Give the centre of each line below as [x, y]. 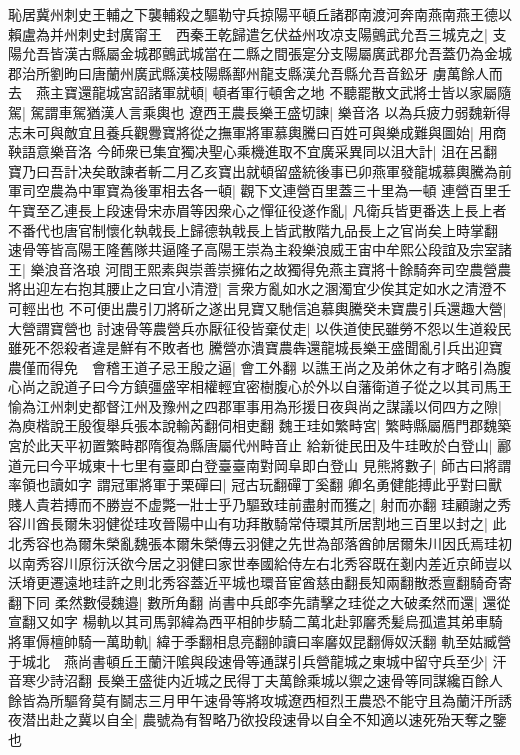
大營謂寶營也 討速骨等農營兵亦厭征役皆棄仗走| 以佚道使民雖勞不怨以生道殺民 [260, 327]
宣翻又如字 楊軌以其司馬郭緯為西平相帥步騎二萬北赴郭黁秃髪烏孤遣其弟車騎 [255, 621]
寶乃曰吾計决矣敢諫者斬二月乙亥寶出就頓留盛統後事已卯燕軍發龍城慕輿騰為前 [260, 170]
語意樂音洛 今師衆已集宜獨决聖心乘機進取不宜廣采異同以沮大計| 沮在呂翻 [259, 151]
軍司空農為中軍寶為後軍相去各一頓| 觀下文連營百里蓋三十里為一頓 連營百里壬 [260, 190]
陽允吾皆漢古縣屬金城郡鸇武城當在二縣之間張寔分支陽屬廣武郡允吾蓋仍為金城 [260, 53]
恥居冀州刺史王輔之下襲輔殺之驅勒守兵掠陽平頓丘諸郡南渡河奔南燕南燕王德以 [260, 14]
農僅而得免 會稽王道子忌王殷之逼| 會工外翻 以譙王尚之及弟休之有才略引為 [253, 366]
